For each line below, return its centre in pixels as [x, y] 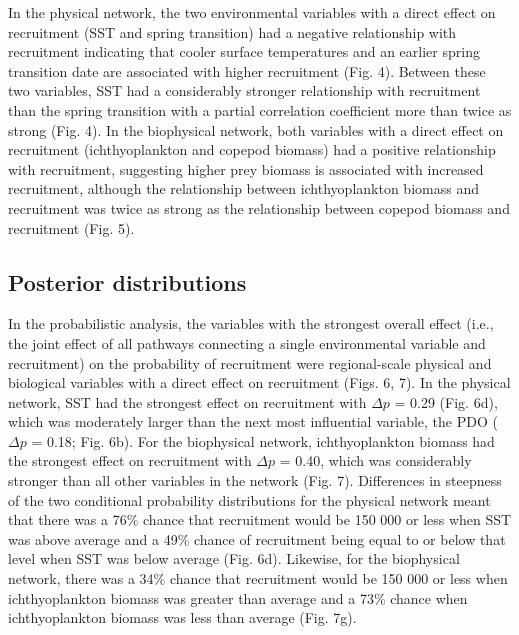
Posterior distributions [127, 281]
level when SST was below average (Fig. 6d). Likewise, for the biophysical [234, 558]
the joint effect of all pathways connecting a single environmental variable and [247, 342]
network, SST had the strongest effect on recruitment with [187, 401]
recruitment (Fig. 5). [71, 227]
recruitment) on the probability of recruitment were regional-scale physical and [250, 362]
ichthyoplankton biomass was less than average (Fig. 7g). [182, 617]
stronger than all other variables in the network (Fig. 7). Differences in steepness [255, 480]
